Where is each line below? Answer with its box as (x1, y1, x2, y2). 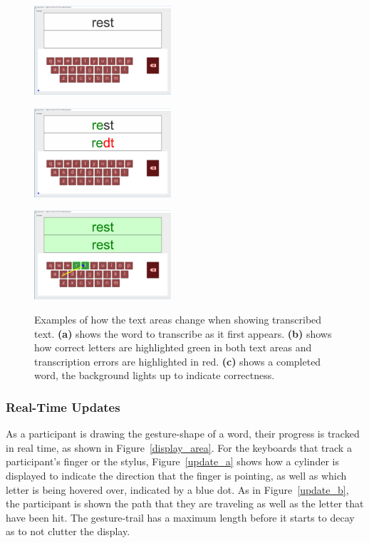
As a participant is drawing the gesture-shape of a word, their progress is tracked (6, 426, 360, 441)
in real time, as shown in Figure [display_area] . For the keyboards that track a (6, 440, 352, 455)
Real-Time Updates (6, 398, 120, 415)
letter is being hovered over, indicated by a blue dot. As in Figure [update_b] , (6, 482, 349, 497)
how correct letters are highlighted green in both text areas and (34, 340, 312, 355)
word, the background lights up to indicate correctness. (34, 368, 275, 383)
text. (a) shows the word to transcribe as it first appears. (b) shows (34, 326, 332, 341)
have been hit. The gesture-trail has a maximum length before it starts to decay (6, 510, 355, 524)
